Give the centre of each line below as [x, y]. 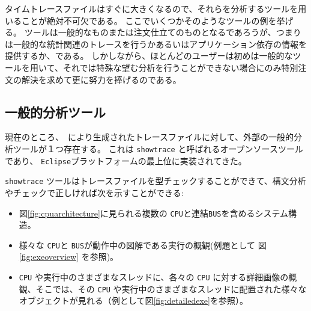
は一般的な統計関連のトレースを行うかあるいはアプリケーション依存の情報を [156, 44]
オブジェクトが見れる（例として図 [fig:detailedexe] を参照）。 [133, 300]
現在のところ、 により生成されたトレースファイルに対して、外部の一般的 [149, 137]
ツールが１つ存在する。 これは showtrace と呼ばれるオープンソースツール [158, 148]
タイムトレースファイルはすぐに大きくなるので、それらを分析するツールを [152, 8]
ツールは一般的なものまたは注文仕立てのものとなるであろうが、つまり [163, 32]
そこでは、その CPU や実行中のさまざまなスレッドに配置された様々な [171, 288]
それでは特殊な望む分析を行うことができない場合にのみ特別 [180, 67]
